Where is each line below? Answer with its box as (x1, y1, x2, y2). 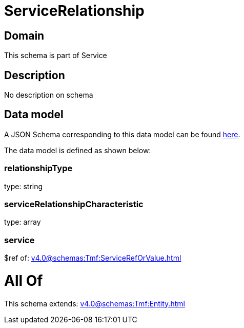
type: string (4, 181, 43, 191)
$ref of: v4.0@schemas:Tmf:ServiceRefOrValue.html (4, 253, 181, 263)
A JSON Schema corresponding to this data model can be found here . (4, 130, 240, 139)
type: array (4, 217, 41, 227)
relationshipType (4, 163, 73, 174)
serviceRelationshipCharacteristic (4, 198, 144, 209)
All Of (4, 271, 43, 289)
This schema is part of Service (4, 51, 107, 60)
